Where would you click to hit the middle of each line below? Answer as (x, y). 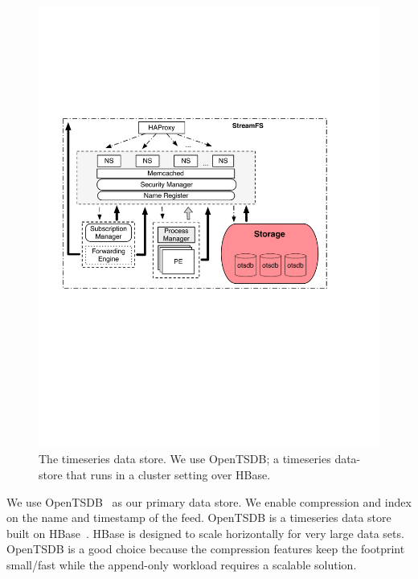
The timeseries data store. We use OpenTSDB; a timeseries (185, 459)
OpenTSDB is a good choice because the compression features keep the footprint (206, 549)
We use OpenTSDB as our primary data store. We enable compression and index (209, 501)
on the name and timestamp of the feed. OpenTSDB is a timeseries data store (199, 517)
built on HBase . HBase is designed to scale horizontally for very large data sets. (205, 533)
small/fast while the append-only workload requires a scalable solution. (182, 565)
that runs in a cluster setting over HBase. (168, 475)
